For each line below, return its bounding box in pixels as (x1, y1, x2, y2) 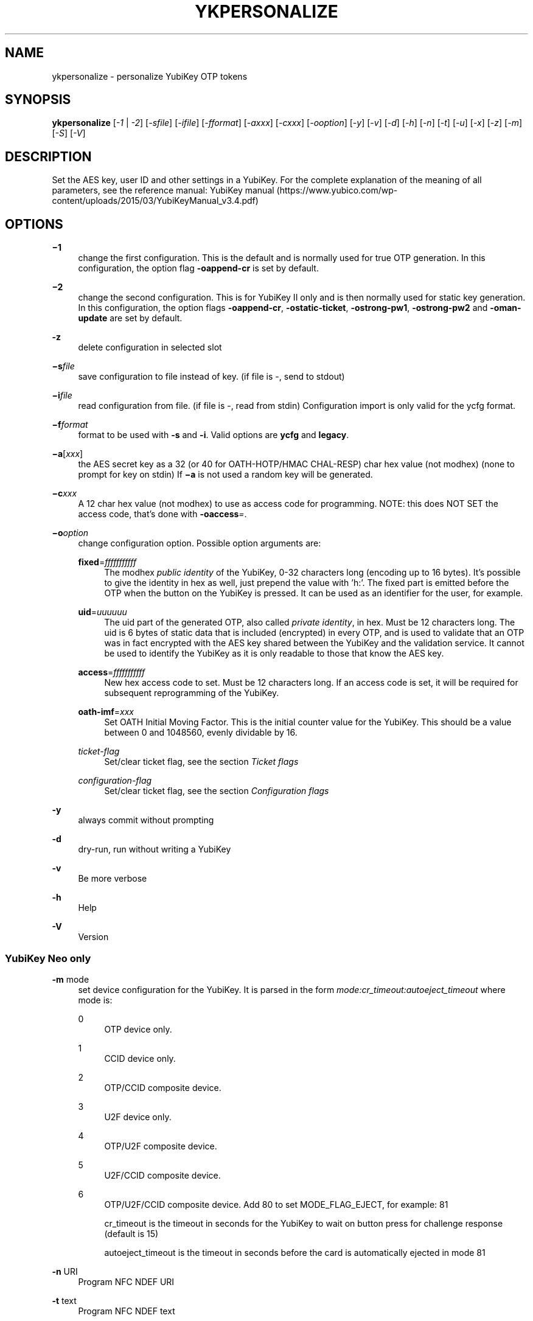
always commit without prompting (78, 815, 214, 826)
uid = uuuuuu (78, 607, 127, 618)
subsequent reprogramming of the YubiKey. (104, 688, 279, 699)
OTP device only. (104, 1023, 172, 1034)
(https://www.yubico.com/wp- (276, 185, 398, 196)
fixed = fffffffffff (78, 557, 137, 568)
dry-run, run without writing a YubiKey (78, 844, 231, 855)
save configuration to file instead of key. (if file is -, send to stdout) (78, 371, 345, 382)
